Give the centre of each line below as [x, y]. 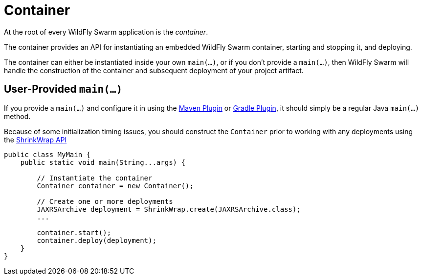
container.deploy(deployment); [97, 240]
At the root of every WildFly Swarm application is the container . [106, 32]
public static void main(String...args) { [103, 162]
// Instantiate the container [95, 178]
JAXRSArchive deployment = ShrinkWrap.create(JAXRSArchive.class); [169, 209]
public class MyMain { [47, 154]
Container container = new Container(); [115, 186]
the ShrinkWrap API [35, 139]
